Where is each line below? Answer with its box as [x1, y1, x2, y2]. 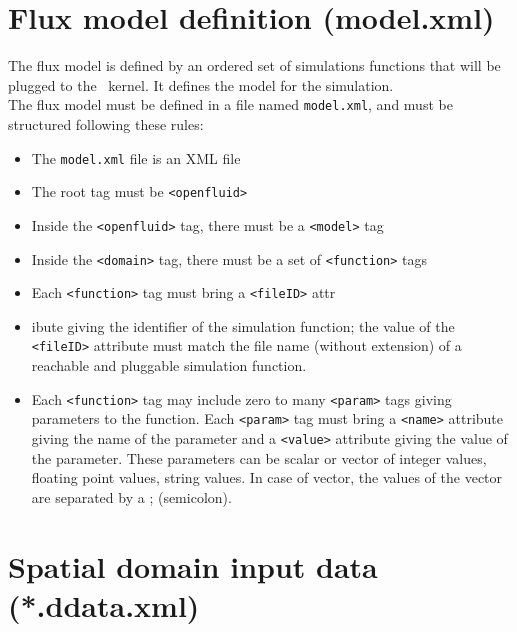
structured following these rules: [8, 113, 204, 134]
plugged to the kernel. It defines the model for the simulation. [8, 74, 394, 95]
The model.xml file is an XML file [31, 147, 241, 168]
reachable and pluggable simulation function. [31, 355, 307, 376]
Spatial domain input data [8, 545, 378, 586]
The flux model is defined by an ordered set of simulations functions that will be [8, 55, 501, 76]
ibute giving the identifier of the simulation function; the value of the [31, 315, 455, 336]
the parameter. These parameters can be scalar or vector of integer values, [31, 447, 487, 468]
